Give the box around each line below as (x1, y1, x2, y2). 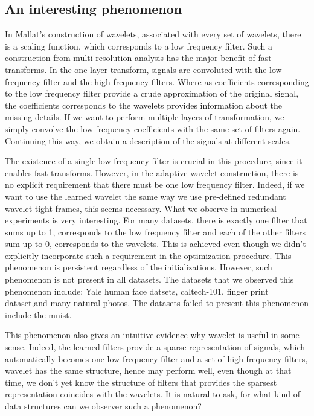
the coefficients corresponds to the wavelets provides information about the (5, 98, 283, 111)
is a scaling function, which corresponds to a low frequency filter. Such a (5, 39, 273, 52)
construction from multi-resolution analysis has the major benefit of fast (5, 51, 272, 64)
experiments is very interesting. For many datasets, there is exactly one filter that (5, 214, 307, 226)
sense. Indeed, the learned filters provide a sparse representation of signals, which (5, 341, 306, 353)
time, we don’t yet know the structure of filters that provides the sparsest (5, 376, 277, 388)
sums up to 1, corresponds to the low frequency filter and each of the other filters (5, 225, 306, 238)
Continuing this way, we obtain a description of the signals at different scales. (5, 134, 292, 147)
